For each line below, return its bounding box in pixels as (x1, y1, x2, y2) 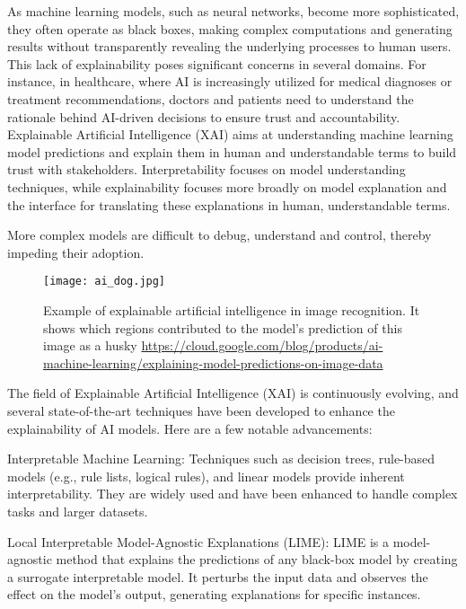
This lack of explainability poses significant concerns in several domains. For (7, 54, 426, 73)
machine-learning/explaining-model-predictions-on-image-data (43, 353, 383, 372)
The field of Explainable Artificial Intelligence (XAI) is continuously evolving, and (7, 384, 459, 402)
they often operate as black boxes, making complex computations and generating (7, 19, 453, 38)
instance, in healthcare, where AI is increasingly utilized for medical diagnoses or (7, 72, 453, 91)
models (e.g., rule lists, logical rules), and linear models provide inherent (7, 466, 405, 485)
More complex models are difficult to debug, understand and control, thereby (7, 225, 432, 244)
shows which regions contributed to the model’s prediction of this (43, 318, 402, 337)
